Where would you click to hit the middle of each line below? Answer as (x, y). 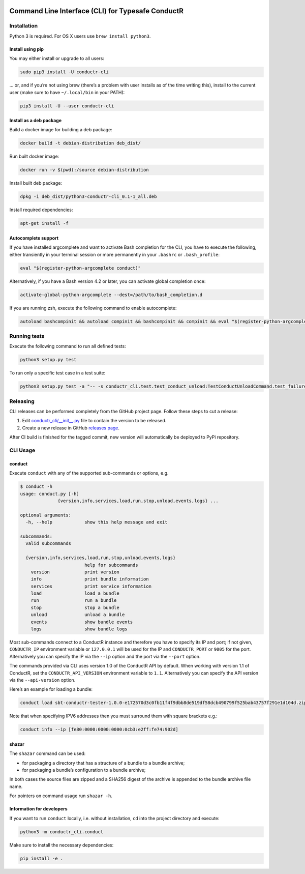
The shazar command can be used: (48, 753)
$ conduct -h (36, 487)
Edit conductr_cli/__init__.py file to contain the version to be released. (94, 421)
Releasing (22, 401)
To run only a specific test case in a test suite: (57, 373)
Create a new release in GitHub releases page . (71, 428)
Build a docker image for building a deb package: (61, 130)
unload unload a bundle (78, 615)
